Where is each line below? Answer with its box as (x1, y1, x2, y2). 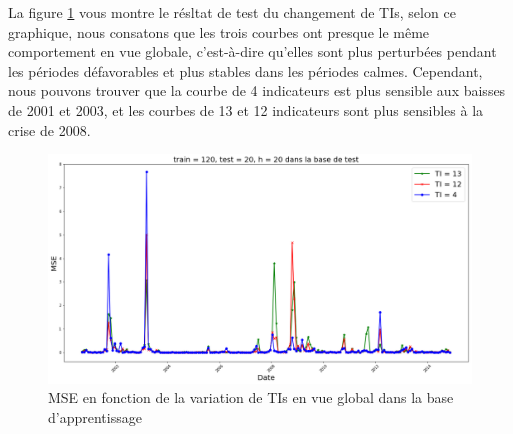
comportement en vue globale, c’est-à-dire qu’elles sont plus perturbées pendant (8, 41, 497, 62)
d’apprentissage (48, 406, 142, 427)
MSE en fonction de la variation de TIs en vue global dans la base (48, 387, 454, 408)
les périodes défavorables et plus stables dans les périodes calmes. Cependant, (8, 60, 483, 81)
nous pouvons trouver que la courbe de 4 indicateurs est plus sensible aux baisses (8, 80, 506, 101)
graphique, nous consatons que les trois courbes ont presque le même (8, 21, 430, 42)
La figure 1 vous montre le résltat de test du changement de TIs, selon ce (8, 2, 456, 22)
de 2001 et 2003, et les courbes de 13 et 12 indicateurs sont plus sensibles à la (8, 99, 484, 120)
